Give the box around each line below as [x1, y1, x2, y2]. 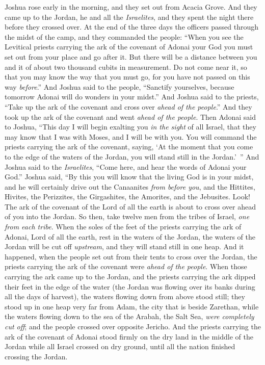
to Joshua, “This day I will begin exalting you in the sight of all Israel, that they [5, 121, 256, 132]
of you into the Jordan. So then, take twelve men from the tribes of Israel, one [5, 211, 250, 222]
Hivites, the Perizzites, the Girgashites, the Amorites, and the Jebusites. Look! [5, 191, 250, 202]
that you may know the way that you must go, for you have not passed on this [5, 71, 250, 82]
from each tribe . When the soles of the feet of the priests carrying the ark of [5, 221, 242, 232]
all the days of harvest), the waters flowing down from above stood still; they [5, 291, 245, 302]
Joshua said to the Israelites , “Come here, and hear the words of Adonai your [5, 161, 247, 172]
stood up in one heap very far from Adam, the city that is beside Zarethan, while [5, 301, 259, 311]
